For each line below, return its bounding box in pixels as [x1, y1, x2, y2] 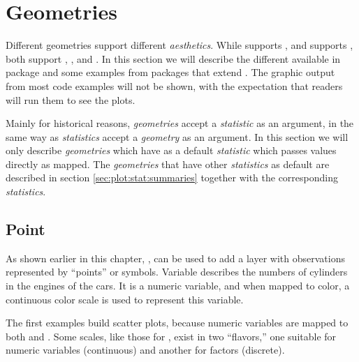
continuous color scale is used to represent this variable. [6, 292, 244, 306]
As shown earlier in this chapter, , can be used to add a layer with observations [6, 250, 345, 265]
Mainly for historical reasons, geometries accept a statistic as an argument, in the [6, 116, 354, 130]
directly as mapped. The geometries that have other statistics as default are [6, 156, 330, 171]
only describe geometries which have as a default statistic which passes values [6, 143, 337, 158]
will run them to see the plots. [6, 92, 135, 107]
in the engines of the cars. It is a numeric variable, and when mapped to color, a [6, 278, 350, 293]
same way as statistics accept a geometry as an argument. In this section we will [6, 129, 349, 144]
